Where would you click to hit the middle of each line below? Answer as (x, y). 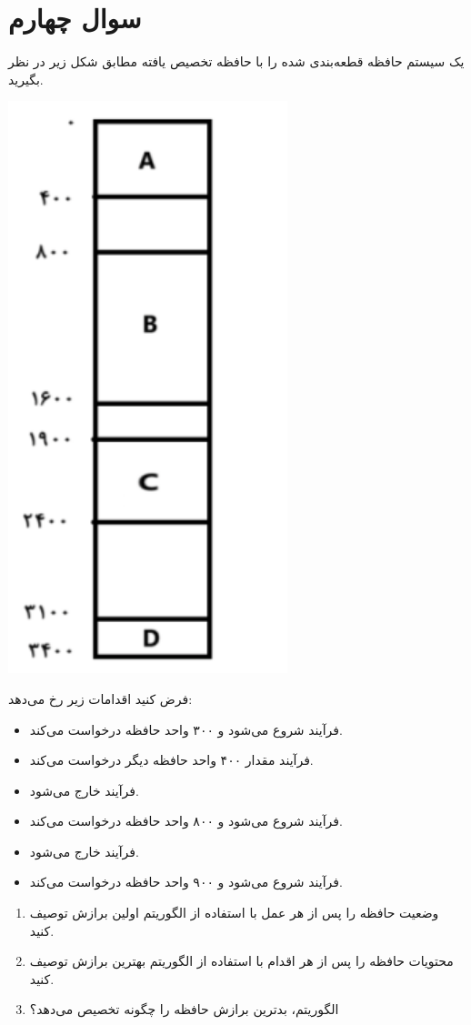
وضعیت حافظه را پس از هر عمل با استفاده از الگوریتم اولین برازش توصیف (234, 913)
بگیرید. (26, 79)
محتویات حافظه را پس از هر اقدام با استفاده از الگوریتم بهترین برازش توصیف (241, 961)
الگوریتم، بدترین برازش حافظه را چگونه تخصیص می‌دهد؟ (184, 1009)
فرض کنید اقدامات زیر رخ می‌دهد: (100, 698)
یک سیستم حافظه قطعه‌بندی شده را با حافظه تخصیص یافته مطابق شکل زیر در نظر (236, 61)
